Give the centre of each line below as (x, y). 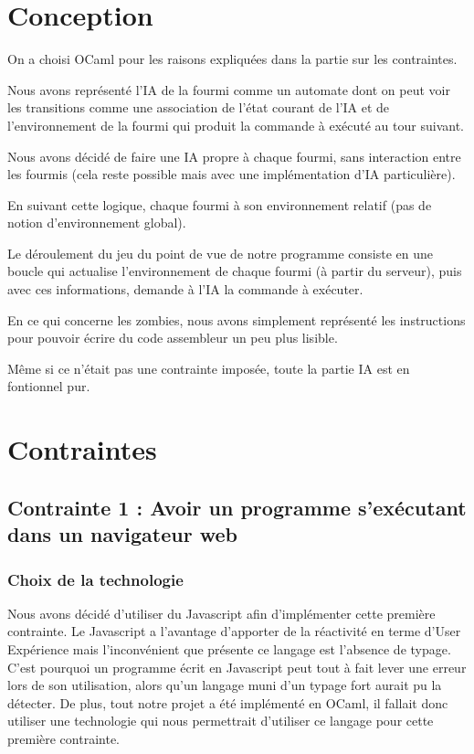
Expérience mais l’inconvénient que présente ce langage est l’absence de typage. (229, 648)
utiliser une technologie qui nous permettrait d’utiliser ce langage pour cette (221, 721)
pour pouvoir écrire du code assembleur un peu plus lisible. (173, 338)
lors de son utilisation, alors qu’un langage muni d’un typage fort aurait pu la (225, 685)
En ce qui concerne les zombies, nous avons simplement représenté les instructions (237, 319)
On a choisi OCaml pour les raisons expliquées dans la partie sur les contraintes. (232, 59)
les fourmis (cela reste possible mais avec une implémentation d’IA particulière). (232, 174)
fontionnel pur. (49, 386)
